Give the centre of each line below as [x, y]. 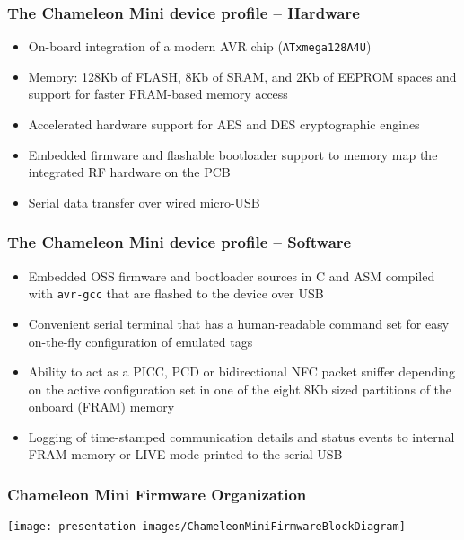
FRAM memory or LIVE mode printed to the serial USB [185, 454]
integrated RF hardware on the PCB [129, 172]
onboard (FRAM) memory [101, 407]
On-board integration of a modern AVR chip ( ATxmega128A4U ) [200, 46]
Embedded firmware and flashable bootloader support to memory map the [233, 154]
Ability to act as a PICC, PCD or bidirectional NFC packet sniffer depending [241, 372]
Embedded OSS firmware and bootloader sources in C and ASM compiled [232, 275]
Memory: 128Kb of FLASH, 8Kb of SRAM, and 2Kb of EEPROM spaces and [242, 76]
